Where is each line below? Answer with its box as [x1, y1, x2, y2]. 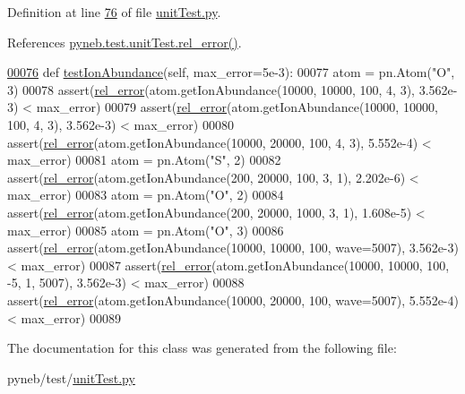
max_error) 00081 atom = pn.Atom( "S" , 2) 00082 [7, 150, 281, 169]
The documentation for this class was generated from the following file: [7, 338, 397, 357]
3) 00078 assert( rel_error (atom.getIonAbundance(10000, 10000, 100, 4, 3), [7, 80, 415, 98]
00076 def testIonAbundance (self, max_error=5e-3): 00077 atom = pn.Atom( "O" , [7, 63, 455, 81]
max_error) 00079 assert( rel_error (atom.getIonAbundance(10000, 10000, [36, 98, 438, 116]
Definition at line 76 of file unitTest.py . [7, 3, 221, 21]
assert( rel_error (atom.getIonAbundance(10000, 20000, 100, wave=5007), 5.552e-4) [7, 290, 459, 309]
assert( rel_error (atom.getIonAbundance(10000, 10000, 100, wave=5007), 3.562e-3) [7, 238, 459, 257]
